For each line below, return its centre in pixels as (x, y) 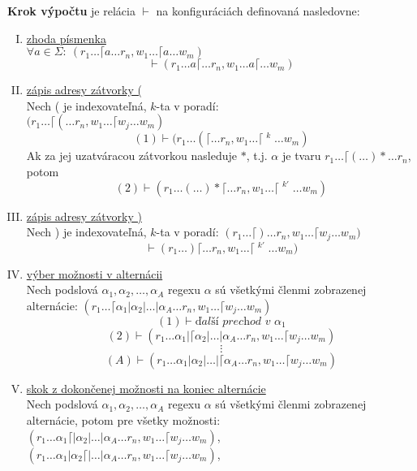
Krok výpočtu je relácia (71, 11)
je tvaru (301, 156)
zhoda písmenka (66, 38)
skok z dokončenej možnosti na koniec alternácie (146, 388)
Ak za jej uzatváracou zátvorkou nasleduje (131, 156)
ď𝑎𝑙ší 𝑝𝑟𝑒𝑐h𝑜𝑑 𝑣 (233, 321)
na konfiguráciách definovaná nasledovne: (258, 11)
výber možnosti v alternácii (95, 273)
